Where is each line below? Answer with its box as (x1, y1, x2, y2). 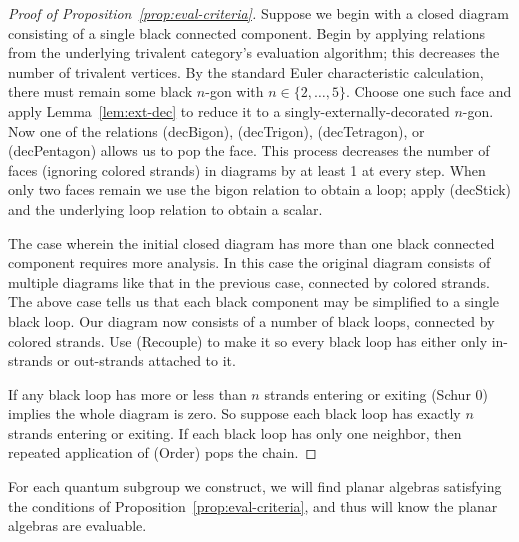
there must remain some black (8, 81, 193, 102)
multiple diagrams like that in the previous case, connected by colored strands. (8, 271, 490, 292)
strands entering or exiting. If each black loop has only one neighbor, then (8, 422, 462, 443)
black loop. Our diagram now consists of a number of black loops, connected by (8, 310, 495, 331)
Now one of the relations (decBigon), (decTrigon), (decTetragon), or (8, 120, 425, 141)
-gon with (205, 81, 264, 102)
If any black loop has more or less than (8, 383, 247, 404)
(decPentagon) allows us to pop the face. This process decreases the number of (8, 140, 490, 161)
